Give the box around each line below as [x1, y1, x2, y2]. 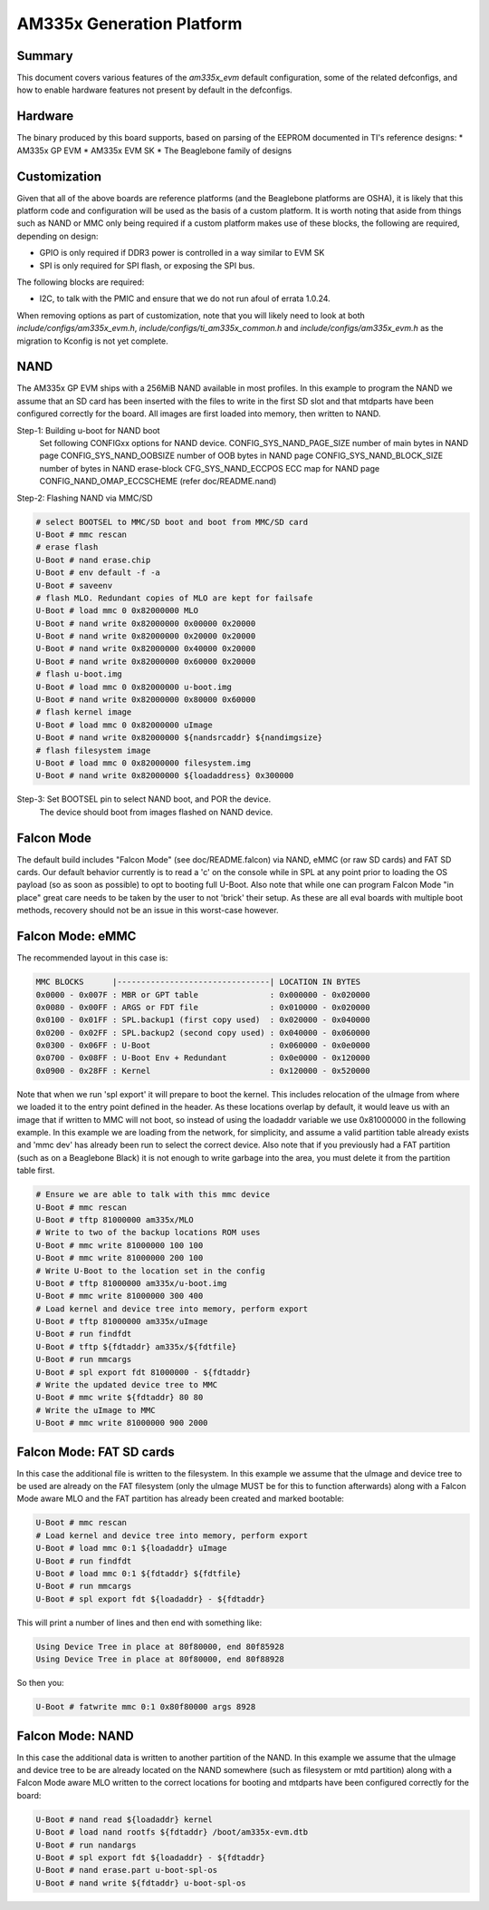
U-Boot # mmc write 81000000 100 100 [35, 1240, 204, 1251]
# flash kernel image [35, 707, 132, 717]
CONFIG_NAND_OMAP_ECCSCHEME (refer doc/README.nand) [39, 476, 277, 487]
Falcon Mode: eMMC [16, 929, 137, 944]
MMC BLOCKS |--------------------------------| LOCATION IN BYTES [35, 977, 361, 988]
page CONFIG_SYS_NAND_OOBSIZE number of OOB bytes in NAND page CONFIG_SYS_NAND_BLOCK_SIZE [39, 450, 444, 462]
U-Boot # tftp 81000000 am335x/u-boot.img [35, 1278, 227, 1288]
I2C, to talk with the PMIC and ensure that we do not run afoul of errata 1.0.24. [39, 293, 331, 304]
